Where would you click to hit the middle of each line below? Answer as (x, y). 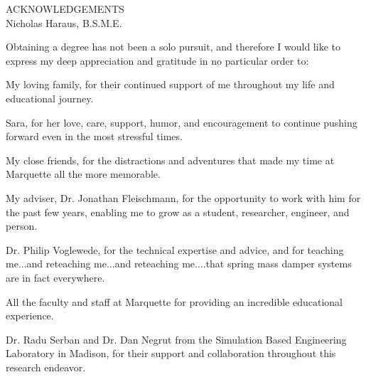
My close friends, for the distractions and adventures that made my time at (170, 160)
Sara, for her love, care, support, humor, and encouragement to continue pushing (182, 122)
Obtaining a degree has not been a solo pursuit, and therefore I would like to (173, 47)
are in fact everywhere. (55, 277)
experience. (30, 315)
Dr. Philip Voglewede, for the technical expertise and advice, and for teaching (175, 249)
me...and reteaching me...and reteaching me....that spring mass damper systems (179, 264)
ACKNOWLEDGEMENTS (65, 9)
